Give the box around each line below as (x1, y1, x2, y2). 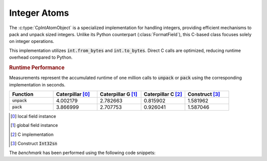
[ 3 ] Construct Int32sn (10, 141, 58, 147)
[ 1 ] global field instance (10, 122, 58, 128)
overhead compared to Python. (9, 54, 73, 60)
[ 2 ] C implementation (10, 131, 54, 137)
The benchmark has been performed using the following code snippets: (9, 150, 156, 156)
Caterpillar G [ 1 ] (99, 90, 138, 97)
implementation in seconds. (9, 81, 66, 87)
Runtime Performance (9, 64, 65, 71)
